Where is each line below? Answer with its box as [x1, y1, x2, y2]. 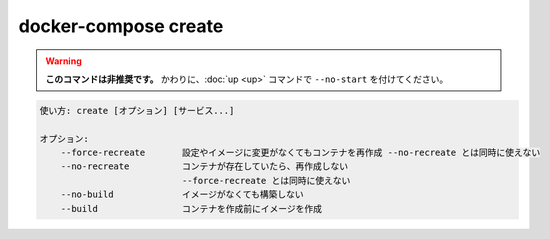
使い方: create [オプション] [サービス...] [39, 105, 235, 116]
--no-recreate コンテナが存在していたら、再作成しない [60, 161, 349, 172]
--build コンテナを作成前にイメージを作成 [60, 203, 322, 214]
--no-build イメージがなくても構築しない [60, 189, 304, 200]
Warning [45, 55, 82, 67]
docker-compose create [18, 15, 224, 37]
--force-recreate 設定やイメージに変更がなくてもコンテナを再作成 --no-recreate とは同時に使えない [60, 147, 541, 159]
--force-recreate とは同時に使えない [181, 175, 351, 186]
